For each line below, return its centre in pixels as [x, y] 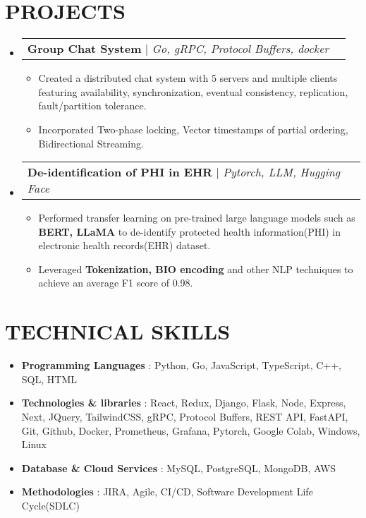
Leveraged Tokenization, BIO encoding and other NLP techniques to [196, 269]
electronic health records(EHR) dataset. [124, 245]
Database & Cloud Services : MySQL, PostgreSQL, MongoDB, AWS [179, 468]
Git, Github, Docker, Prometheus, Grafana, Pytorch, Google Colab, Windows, [191, 430]
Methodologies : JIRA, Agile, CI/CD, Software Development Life [167, 492]
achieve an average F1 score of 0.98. [116, 283]
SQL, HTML [49, 379]
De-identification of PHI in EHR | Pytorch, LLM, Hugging [183, 172]
